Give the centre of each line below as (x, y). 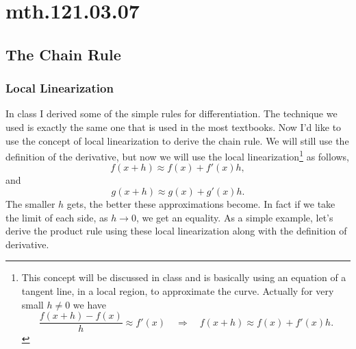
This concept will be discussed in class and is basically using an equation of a (184, 277)
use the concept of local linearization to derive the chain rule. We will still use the (177, 140)
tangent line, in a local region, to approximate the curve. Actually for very (178, 290)
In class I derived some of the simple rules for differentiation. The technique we (171, 113)
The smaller (30, 204)
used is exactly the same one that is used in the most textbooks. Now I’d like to (174, 127)
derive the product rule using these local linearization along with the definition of (176, 231)
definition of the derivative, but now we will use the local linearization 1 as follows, (178, 155)
